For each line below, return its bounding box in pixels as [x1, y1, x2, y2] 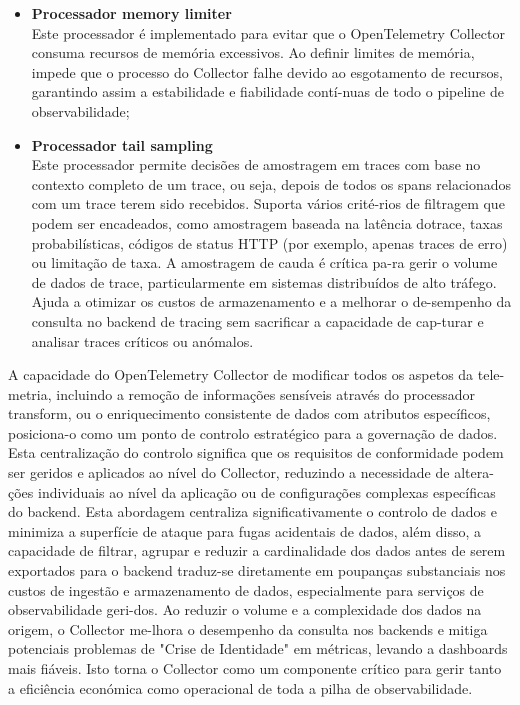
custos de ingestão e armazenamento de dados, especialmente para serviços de [8, 579, 484, 600]
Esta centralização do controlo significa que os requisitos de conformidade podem [8, 442, 504, 463]
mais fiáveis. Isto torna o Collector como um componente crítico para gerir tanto [8, 658, 502, 678]
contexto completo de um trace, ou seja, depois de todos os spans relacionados [31, 173, 512, 194]
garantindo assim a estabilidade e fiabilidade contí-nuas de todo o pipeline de [31, 81, 504, 102]
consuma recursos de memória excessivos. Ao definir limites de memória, [31, 42, 475, 63]
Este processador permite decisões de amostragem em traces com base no [31, 154, 481, 175]
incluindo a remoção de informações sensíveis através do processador [56, 383, 476, 404]
